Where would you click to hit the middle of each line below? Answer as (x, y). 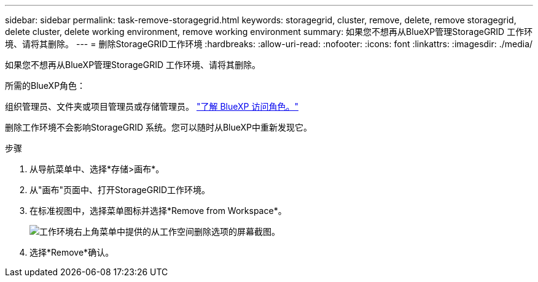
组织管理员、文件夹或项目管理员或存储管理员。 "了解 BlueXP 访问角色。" (152, 106)
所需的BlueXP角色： (45, 86)
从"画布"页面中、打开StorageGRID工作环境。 (120, 190)
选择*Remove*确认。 (72, 252)
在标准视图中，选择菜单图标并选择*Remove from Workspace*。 (158, 211)
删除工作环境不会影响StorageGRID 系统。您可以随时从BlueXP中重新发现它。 (159, 127)
